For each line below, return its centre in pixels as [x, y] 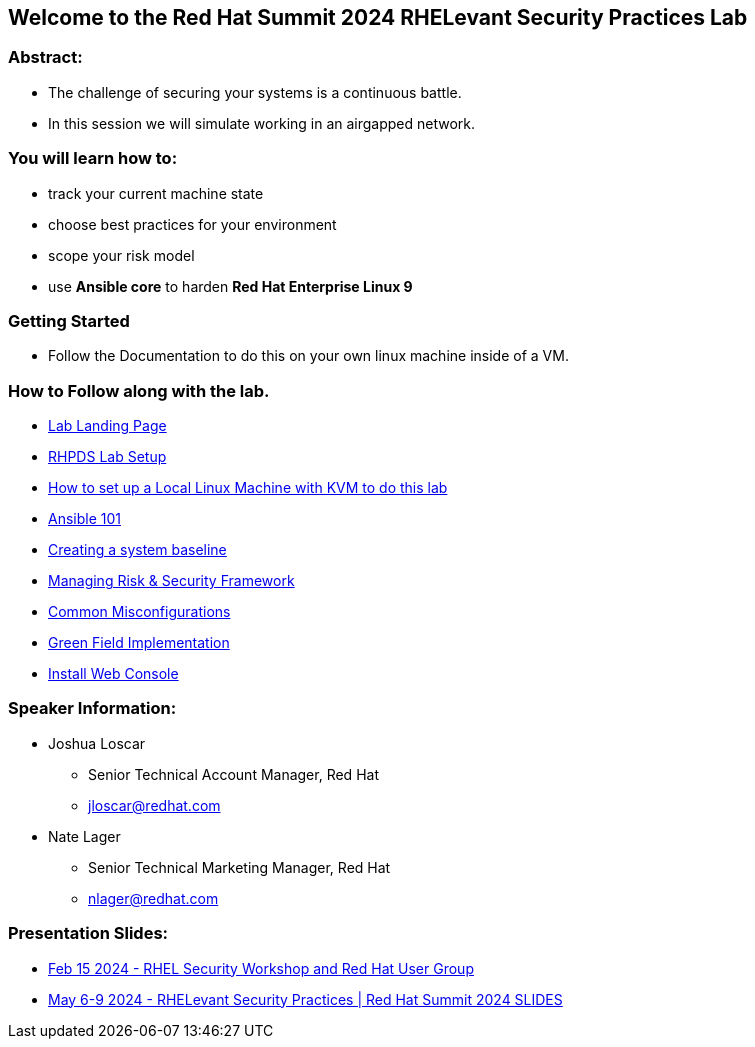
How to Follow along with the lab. [139, 390]
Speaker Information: [92, 708]
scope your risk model [121, 255]
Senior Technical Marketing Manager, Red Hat [239, 867]
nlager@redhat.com [153, 898]
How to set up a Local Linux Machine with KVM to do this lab [248, 488]
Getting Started [69, 320]
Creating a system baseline [137, 550]
